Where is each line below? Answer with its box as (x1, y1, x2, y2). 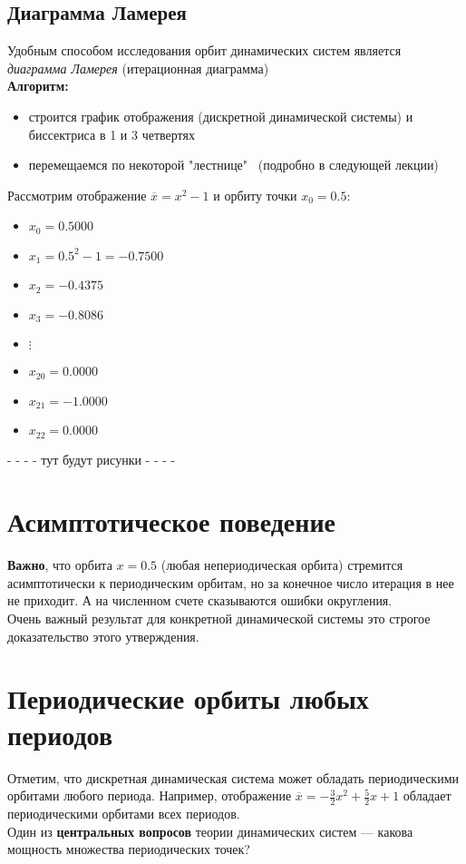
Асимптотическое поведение (7, 503, 335, 540)
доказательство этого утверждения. (7, 626, 199, 645)
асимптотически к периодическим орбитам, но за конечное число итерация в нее (7, 573, 454, 592)
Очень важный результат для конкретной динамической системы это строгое (7, 609, 431, 628)
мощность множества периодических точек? (7, 839, 250, 859)
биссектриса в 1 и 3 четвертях (28, 124, 195, 143)
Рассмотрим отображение (7, 185, 147, 204)
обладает (403, 786, 451, 805)
